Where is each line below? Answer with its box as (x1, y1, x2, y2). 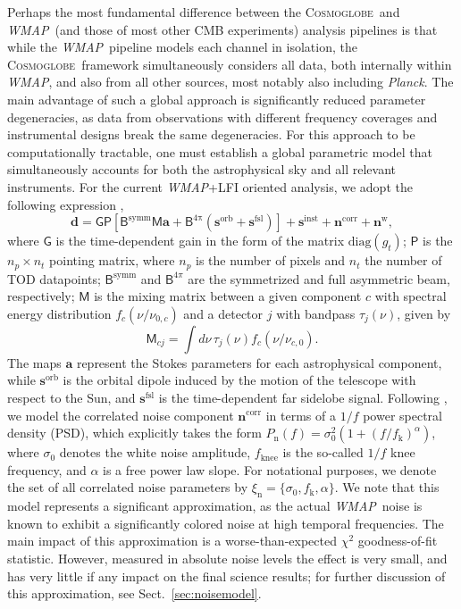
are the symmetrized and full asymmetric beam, (188, 269, 450, 288)
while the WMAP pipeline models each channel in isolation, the (7, 38, 357, 56)
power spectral (363, 405, 442, 424)
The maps (7, 353, 62, 371)
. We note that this (334, 478, 440, 496)
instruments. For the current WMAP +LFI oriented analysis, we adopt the (7, 177, 413, 196)
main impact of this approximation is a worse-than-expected (7, 531, 337, 550)
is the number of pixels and (196, 251, 346, 270)
